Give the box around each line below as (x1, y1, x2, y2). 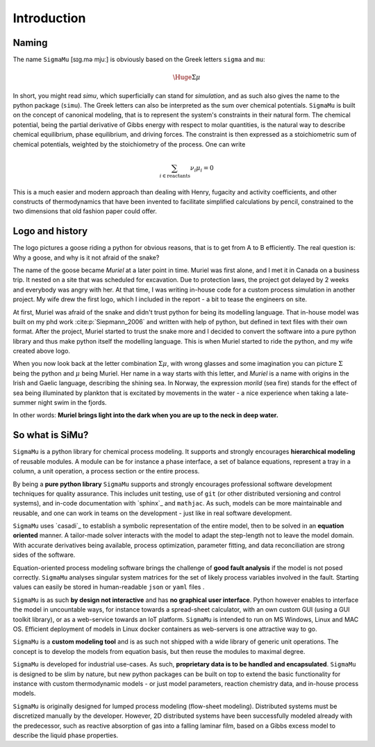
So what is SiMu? (12, 429, 89, 441)
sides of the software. (12, 551, 76, 559)
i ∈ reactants (159, 172, 191, 179)
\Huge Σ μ (172, 74, 201, 81)
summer (12, 398, 37, 407)
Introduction (12, 10, 86, 26)
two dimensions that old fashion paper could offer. (12, 207, 158, 215)
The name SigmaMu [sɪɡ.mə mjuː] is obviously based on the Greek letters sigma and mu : (12, 56, 265, 64)
